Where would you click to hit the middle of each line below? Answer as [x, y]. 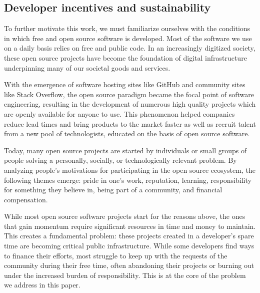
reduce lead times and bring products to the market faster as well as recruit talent [130, 123]
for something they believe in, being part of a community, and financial [113, 190]
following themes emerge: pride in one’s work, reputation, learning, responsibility [128, 180]
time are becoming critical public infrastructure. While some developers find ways [129, 246]
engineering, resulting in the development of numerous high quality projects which [130, 104]
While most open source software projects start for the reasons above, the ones [125, 216]
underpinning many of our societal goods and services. [87, 67]
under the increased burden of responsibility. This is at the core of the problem [125, 275]
